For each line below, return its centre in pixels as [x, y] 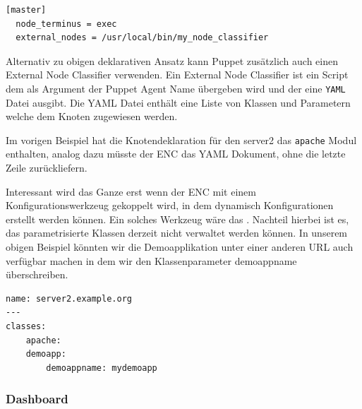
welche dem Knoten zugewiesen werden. [92, 116]
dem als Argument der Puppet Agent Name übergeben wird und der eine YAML [176, 88]
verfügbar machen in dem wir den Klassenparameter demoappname [151, 260]
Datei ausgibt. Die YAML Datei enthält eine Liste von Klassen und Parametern [178, 102]
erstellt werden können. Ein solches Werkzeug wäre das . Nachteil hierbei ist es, [177, 219]
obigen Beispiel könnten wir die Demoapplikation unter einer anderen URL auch [180, 247]
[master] [26, 10]
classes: [26, 326]
